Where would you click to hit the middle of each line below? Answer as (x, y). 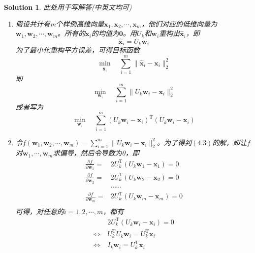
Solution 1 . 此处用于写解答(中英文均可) (68, 7)
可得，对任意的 (40, 211)
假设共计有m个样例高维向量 (60, 23)
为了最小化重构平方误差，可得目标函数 (78, 50)
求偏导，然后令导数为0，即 (96, 153)
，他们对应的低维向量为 (179, 23)
